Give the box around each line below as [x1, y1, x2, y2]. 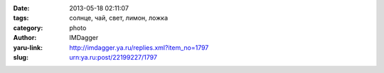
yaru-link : [13, 43, 43, 52]
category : [13, 23, 43, 32]
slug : [13, 53, 28, 61]
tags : [13, 14, 29, 22]
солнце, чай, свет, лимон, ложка [69, 14, 169, 22]
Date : [13, 4, 30, 12]
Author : [13, 34, 37, 42]
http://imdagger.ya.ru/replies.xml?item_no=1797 [69, 43, 209, 52]
